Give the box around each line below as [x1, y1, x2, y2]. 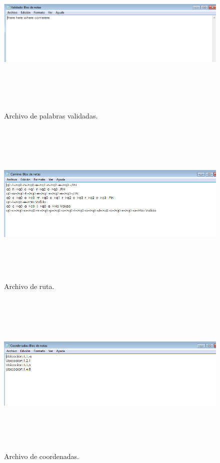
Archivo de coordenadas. [4, 451, 79, 461]
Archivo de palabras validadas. [4, 110, 98, 120]
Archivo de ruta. [4, 280, 54, 291]
